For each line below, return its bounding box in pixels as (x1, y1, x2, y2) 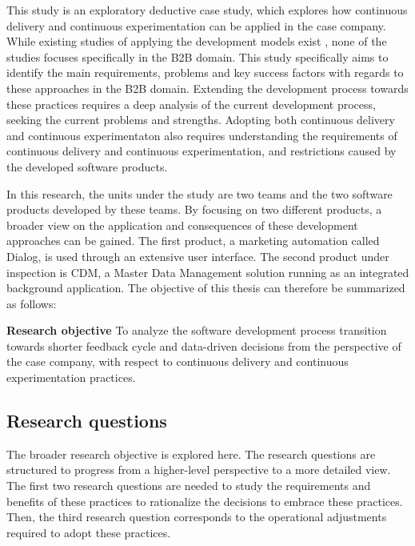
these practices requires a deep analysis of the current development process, (6, 95, 376, 112)
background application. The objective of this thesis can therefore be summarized (6, 279, 405, 296)
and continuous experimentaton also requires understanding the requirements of (6, 126, 397, 143)
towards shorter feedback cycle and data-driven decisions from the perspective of (6, 337, 401, 354)
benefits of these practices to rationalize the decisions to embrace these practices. (6, 492, 403, 509)
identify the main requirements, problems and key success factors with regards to (6, 64, 404, 81)
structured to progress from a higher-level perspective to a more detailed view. (6, 461, 391, 478)
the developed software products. (6, 158, 168, 175)
